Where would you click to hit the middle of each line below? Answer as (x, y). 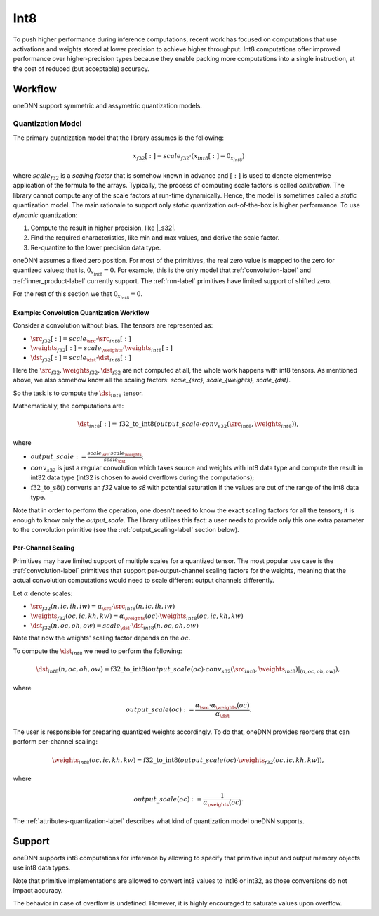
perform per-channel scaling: (55, 742)
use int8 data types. (42, 867)
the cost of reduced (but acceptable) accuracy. (81, 69)
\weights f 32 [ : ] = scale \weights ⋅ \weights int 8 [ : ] (102, 349)
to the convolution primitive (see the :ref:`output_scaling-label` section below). (126, 530)
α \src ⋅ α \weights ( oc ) (222, 706)
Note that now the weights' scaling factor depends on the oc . (102, 638)
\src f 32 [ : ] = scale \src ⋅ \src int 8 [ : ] (81, 340)
